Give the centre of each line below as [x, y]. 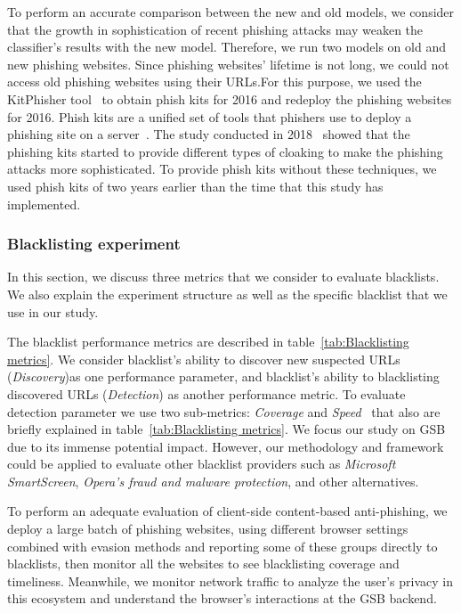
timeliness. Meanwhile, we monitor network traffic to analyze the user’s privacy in [230, 580]
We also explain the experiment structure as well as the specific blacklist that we [227, 294]
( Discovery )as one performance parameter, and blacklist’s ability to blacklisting [223, 376]
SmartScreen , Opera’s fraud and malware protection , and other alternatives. [213, 481]
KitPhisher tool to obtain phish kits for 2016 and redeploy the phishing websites [230, 98]
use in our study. [53, 311]
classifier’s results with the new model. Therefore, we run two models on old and [226, 47]
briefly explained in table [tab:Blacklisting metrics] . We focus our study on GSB [226, 429]
